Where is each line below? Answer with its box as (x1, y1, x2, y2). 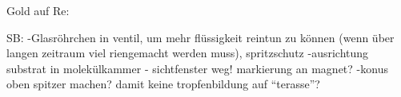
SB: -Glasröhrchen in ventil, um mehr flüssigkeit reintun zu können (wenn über (6, 29, 395, 45)
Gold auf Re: (6, 2, 70, 18)
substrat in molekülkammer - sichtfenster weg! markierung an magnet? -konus (6, 60, 388, 76)
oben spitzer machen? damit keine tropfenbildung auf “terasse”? (6, 76, 320, 92)
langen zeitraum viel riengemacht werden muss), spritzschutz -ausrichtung (6, 45, 369, 61)
